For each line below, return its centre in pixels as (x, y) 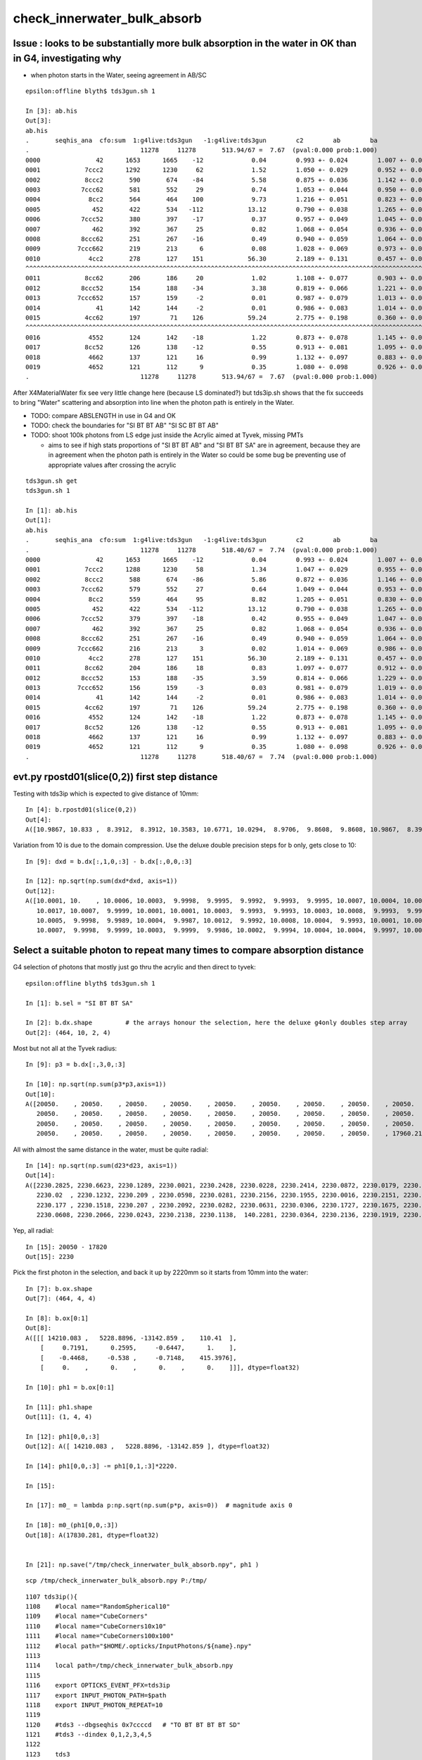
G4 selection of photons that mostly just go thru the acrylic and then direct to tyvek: (134, 967)
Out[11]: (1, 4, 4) (59, 1416)
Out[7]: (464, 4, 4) (61, 1299)
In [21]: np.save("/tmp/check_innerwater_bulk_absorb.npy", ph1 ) (142, 1564)
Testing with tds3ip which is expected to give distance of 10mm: (106, 793)
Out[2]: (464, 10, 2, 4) (68, 1032)
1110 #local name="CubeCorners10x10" (96, 1626)
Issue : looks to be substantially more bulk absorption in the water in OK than (185, 43)
